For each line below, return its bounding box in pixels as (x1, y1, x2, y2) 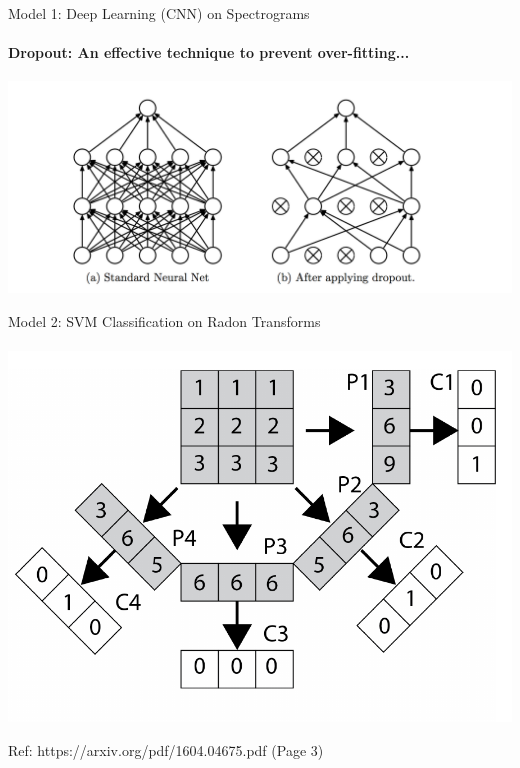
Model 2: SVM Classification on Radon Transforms (8, 310, 321, 331)
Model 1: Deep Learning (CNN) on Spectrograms (8, 3, 310, 23)
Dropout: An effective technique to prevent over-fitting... (8, 42, 410, 63)
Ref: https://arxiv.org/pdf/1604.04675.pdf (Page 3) (8, 739, 324, 760)
